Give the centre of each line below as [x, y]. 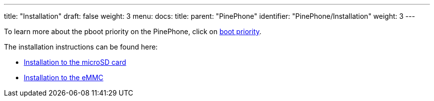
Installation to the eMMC [64, 77]
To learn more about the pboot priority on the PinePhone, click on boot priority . [133, 31]
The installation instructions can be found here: [81, 47]
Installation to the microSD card [75, 62]
